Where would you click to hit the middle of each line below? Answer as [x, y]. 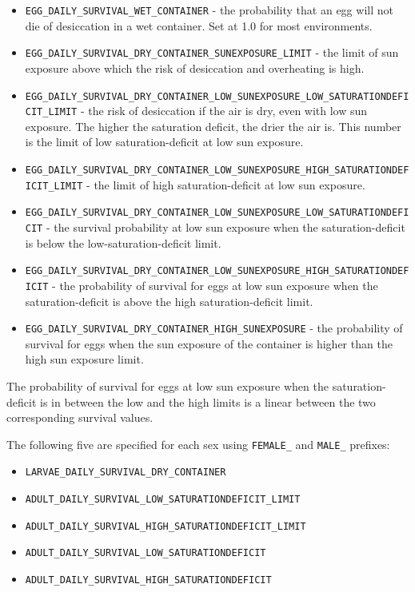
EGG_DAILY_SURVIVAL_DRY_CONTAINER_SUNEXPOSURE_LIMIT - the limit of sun [212, 52]
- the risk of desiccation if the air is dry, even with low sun [224, 111]
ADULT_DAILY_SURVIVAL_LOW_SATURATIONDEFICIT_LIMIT [163, 500]
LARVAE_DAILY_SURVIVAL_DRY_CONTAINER [126, 473]
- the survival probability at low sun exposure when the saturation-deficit [225, 226]
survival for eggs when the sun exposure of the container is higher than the [209, 343]
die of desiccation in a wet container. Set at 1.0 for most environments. [199, 25]
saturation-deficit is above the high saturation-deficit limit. [169, 301]
